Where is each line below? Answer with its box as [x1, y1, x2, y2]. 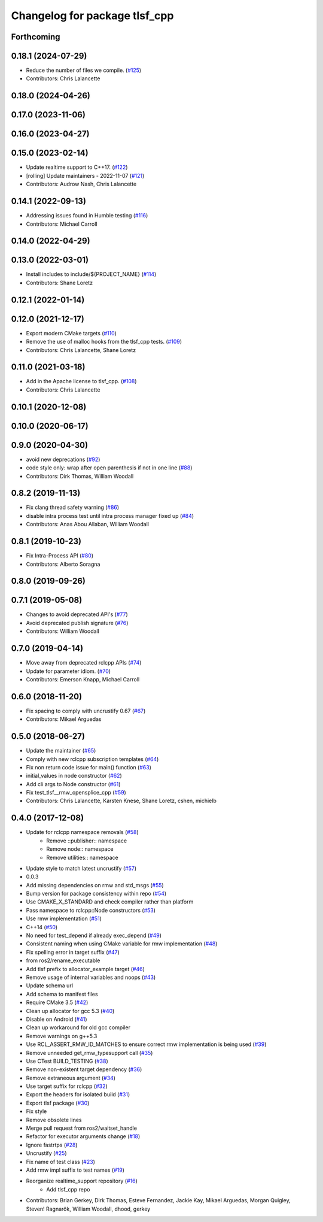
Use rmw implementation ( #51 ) [26, 915, 102, 922]
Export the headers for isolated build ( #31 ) [26, 1091, 130, 1098]
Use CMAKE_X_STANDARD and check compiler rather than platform [26, 898, 194, 905]
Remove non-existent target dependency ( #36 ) [26, 1066, 142, 1073]
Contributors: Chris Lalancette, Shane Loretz [26, 346, 136, 353]
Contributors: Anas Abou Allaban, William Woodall [26, 521, 150, 528]
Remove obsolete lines [26, 1116, 82, 1123]
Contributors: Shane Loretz [26, 279, 93, 286]
